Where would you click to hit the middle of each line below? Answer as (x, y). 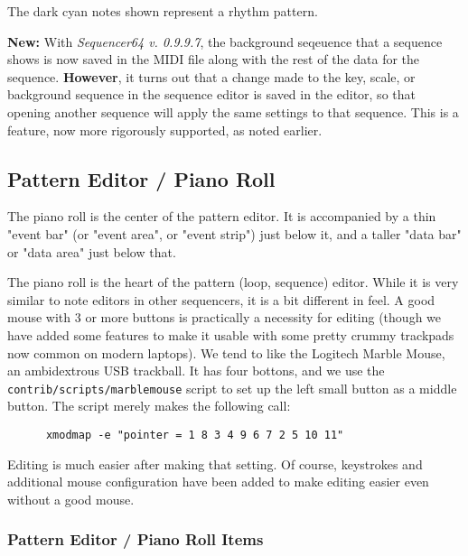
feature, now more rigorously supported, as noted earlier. (165, 130)
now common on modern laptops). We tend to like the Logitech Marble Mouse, (226, 352)
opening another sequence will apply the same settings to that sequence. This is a (233, 111)
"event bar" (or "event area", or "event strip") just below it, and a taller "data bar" (234, 233)
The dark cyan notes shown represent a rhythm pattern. (163, 11)
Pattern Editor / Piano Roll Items (136, 539)
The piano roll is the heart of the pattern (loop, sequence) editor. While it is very (233, 282)
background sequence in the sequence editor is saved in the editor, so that (211, 94)
